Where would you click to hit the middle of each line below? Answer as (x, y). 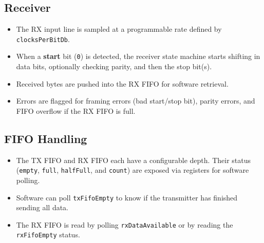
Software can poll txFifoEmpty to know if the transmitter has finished (127, 197)
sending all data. (42, 207)
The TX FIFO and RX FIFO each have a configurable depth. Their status (133, 160)
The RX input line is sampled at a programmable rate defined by (119, 29)
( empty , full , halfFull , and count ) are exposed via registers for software (133, 170)
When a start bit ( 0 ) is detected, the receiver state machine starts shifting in (138, 56)
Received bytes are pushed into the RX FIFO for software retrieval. (122, 83)
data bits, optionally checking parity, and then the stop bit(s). (114, 66)
